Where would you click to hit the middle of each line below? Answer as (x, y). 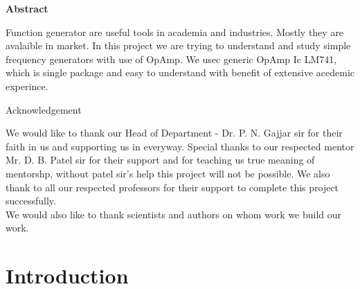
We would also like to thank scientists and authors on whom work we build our (174, 214)
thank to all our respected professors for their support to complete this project (172, 187)
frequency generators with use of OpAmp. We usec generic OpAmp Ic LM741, (171, 59)
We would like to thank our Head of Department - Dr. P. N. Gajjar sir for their (174, 133)
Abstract (27, 8)
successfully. (31, 201)
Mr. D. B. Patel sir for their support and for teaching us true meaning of (160, 160)
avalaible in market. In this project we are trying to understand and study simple (178, 45)
